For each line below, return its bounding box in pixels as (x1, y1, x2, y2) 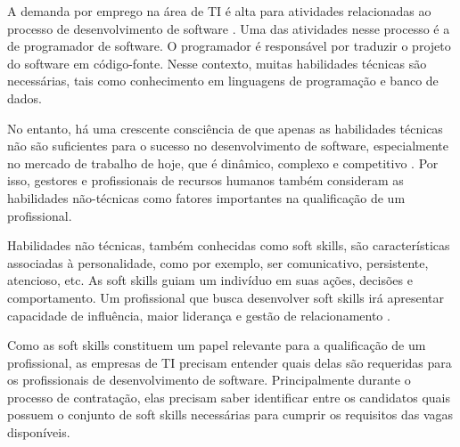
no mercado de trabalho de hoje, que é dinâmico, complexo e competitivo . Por (7, 153, 439, 172)
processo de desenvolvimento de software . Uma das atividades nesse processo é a (7, 19, 450, 37)
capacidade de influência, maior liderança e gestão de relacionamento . (7, 305, 390, 324)
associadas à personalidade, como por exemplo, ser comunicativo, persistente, (7, 253, 429, 272)
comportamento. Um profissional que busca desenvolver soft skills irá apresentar (7, 288, 445, 306)
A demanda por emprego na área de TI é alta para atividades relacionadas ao (7, 2, 431, 20)
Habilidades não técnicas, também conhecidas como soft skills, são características (7, 236, 450, 255)
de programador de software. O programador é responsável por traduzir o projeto (7, 37, 451, 55)
